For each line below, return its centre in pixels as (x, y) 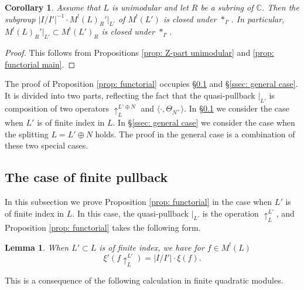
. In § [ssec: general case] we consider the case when (204, 122)
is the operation (230, 213)
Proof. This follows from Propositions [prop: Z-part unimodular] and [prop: (139, 53)
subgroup (20, 18)
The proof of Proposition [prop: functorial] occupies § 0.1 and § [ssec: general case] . (151, 84)
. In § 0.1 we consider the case (237, 108)
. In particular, (258, 18)
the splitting (27, 134)
